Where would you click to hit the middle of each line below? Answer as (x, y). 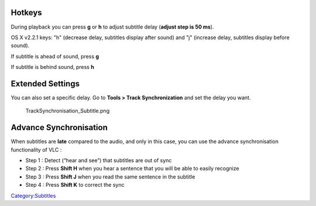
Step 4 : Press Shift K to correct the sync (75, 185)
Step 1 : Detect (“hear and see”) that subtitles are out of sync (99, 160)
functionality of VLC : (36, 149)
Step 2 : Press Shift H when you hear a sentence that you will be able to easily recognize (132, 169)
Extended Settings (45, 84)
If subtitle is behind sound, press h (53, 67)
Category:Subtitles (33, 195)
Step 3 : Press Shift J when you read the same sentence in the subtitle (110, 177)
